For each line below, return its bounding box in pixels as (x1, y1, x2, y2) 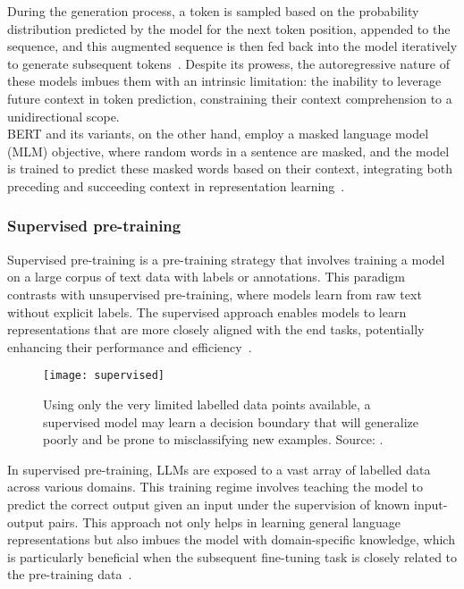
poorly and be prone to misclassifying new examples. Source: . (43, 430, 384, 449)
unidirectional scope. (7, 106, 120, 125)
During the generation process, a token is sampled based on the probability (7, 2, 419, 20)
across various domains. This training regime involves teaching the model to (7, 477, 423, 496)
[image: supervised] (43, 369, 165, 383)
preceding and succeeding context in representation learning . (7, 176, 345, 195)
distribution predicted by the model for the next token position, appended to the (7, 19, 451, 38)
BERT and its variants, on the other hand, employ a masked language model (7, 124, 429, 143)
